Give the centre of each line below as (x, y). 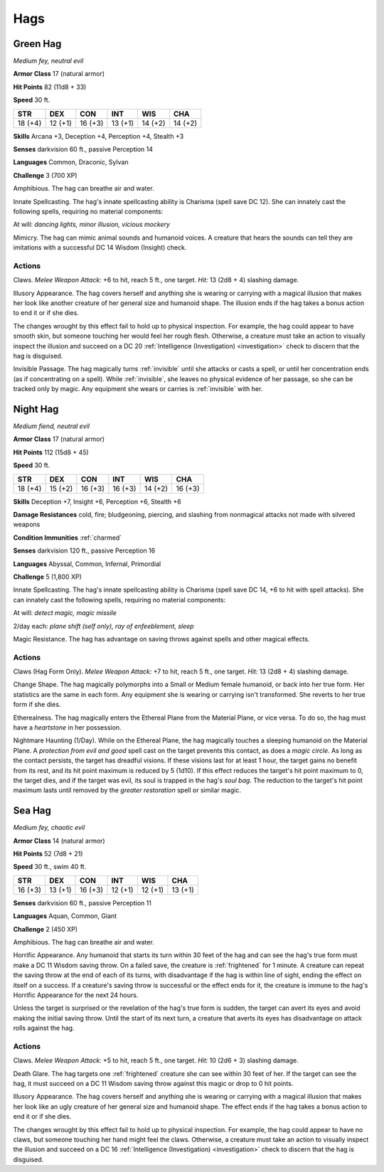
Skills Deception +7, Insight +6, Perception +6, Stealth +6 (97, 501)
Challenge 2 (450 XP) (46, 929)
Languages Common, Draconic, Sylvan (71, 162)
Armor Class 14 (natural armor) (59, 841)
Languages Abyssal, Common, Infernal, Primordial (87, 564)
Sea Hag (32, 811)
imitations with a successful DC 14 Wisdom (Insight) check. (100, 247)
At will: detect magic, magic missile (65, 613)
